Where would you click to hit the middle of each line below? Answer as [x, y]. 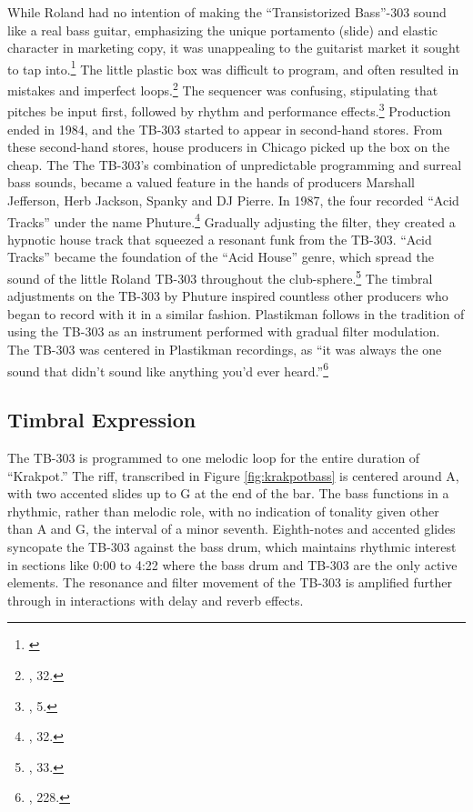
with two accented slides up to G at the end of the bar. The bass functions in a [228, 493]
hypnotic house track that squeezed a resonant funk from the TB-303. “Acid [220, 239]
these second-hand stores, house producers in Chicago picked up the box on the [229, 147]
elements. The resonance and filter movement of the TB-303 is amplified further [230, 582]
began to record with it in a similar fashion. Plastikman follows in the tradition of [236, 313]
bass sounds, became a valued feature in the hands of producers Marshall [211, 182]
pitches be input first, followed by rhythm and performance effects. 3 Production [229, 110]
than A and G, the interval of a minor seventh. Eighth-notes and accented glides [231, 529]
